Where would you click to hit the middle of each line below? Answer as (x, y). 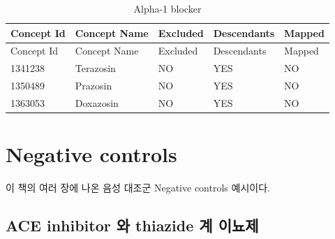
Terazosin (95, 68)
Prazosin (94, 86)
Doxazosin (97, 102)
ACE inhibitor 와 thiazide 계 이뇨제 (132, 225)
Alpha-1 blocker (167, 8)
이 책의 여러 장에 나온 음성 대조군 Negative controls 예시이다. (138, 188)
